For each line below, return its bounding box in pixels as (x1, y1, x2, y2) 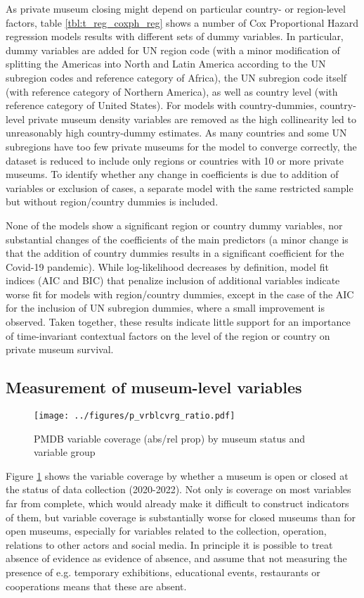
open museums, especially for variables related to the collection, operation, (6, 523, 327, 538)
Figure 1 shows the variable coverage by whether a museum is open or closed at (6, 468, 349, 483)
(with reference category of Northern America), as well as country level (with (6, 84, 338, 98)
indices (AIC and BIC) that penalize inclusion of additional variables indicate (6, 273, 340, 288)
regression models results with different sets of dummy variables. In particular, (6, 29, 344, 44)
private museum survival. (6, 342, 114, 357)
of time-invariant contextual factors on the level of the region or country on (6, 328, 330, 343)
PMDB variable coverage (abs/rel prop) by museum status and (34, 431, 306, 445)
